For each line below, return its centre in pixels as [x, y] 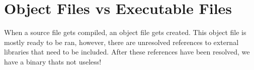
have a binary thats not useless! [53, 61]
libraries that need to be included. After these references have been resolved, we [127, 52]
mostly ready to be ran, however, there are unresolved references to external [121, 42]
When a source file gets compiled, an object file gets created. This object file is [125, 32]
